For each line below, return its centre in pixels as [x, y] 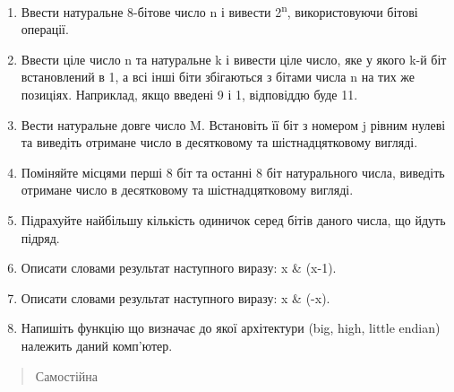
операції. [45, 29]
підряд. [40, 237]
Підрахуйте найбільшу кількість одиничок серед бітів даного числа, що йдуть [233, 220]
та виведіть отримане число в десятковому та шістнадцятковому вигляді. [219, 142]
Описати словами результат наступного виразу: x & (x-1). [179, 268]
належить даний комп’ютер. [97, 345]
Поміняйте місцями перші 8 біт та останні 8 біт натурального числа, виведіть [233, 172]
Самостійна [66, 375]
